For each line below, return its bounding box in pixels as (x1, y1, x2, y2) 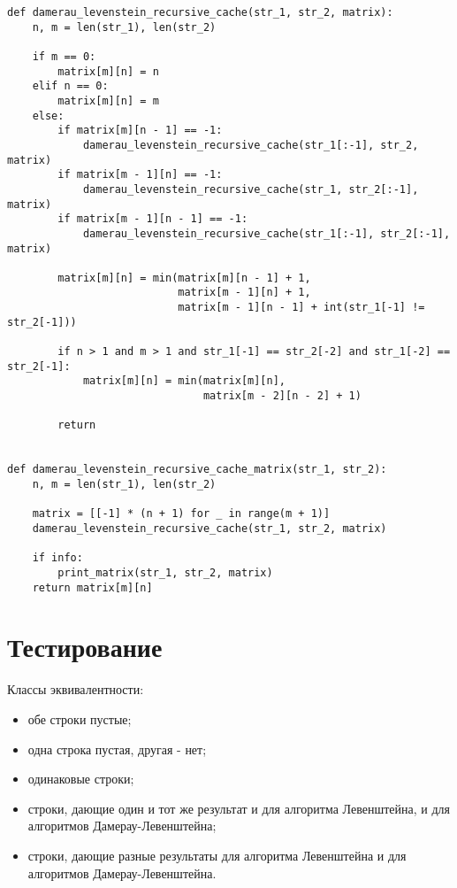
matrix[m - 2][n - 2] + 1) (202, 390, 362, 403)
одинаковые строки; (27, 769, 134, 788)
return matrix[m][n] (32, 581, 153, 594)
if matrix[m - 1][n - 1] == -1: (57, 212, 248, 226)
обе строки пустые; (27, 709, 132, 728)
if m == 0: (32, 50, 96, 63)
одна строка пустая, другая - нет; (27, 739, 207, 758)
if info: (32, 552, 83, 565)
